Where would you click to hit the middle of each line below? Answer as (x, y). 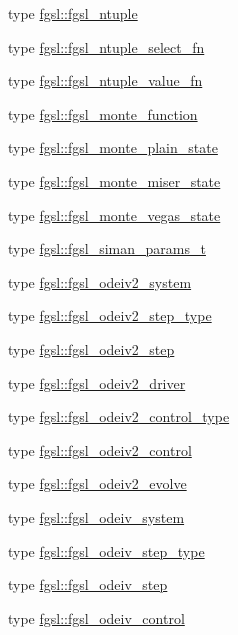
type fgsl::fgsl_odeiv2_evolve (97, 483)
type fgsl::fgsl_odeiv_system (96, 516)
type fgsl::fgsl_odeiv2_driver (97, 382)
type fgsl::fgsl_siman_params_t (107, 248)
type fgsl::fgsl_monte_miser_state (114, 180)
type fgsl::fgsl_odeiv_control (96, 617)
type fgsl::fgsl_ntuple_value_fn (105, 80)
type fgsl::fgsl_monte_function (103, 113)
